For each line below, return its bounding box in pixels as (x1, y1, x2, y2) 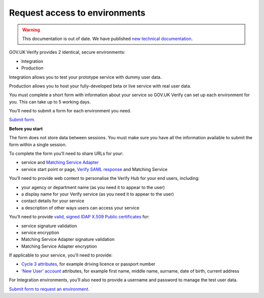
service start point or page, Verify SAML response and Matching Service (21, 166, 168, 172)
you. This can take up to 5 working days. (9, 99, 91, 105)
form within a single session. (9, 142, 67, 148)
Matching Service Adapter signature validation (21, 236, 115, 242)
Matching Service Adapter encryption (21, 243, 97, 249)
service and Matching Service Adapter (21, 159, 99, 166)
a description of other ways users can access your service (21, 205, 139, 211)
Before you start (9, 126, 43, 131)
